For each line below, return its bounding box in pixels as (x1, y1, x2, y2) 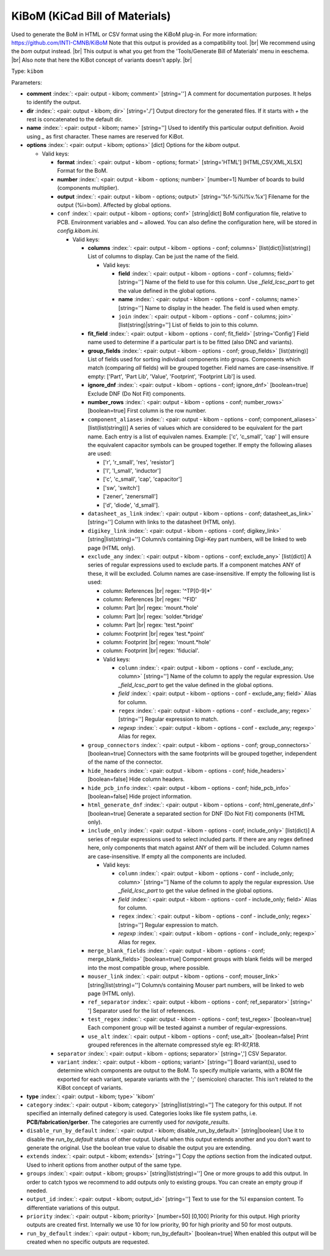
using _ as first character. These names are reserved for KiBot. (26, 132, 185, 140)
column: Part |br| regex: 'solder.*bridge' (103, 612, 204, 620)
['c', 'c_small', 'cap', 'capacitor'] (103, 475, 183, 483)
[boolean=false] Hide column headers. (87, 775, 185, 783)
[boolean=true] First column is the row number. (87, 407, 207, 415)
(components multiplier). (57, 184, 119, 192)
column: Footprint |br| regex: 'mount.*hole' (103, 638, 211, 645)
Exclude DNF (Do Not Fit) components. (87, 389, 186, 397)
